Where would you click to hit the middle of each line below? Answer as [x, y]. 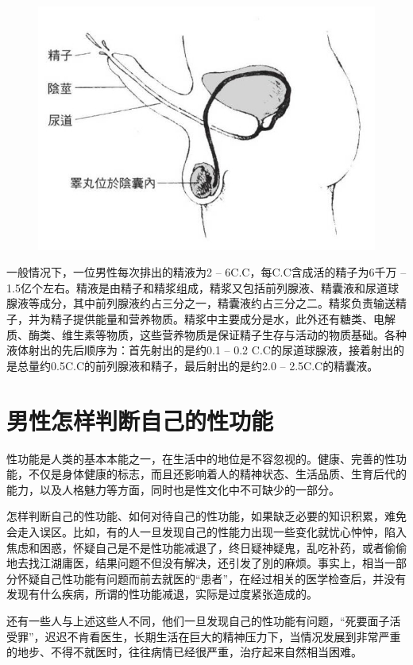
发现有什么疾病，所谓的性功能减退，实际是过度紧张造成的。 [162, 594]
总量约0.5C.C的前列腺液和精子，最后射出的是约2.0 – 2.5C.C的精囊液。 [198, 365]
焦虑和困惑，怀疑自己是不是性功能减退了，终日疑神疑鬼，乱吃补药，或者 [195, 547]
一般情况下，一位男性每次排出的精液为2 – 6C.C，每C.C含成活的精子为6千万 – [206, 272]
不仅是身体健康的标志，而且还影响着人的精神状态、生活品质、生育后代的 [217, 474]
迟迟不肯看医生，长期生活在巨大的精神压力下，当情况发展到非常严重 [223, 636]
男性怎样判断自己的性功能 [140, 420]
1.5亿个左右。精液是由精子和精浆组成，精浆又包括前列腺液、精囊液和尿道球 [203, 287]
